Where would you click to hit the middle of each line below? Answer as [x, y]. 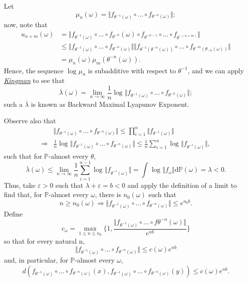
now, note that [26, 25]
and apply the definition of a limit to [182, 185]
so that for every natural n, [44, 241]
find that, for [23, 194]
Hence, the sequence [34, 70]
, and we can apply [216, 70]
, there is [108, 194]
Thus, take [20, 185]
